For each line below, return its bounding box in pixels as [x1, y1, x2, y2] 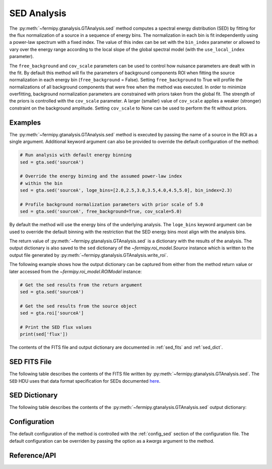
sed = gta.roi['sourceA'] [20, 310, 84, 316]
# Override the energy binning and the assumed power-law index [20, 173, 182, 179]
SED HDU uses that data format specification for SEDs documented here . [9, 378, 161, 384]
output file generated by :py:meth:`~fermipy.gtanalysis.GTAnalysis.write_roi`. [9, 252, 168, 258]
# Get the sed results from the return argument [20, 282, 143, 288]
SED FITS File [9, 357, 52, 366]
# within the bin [20, 180, 63, 186]
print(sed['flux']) [20, 331, 68, 337]
